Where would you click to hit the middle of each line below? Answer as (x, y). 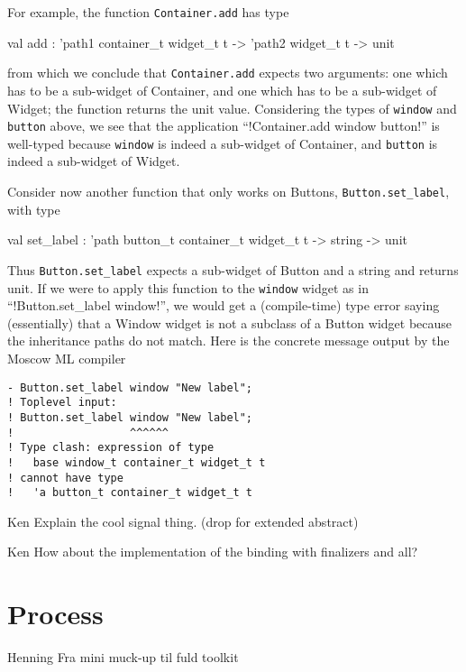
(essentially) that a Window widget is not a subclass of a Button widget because (230, 322)
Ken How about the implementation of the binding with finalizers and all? (213, 552)
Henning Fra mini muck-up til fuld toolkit (123, 657)
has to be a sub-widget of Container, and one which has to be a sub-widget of (222, 90)
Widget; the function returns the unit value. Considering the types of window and (232, 108)
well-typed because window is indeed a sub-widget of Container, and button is (223, 143)
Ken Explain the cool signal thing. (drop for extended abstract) (183, 521)
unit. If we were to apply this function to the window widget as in (188, 287)
